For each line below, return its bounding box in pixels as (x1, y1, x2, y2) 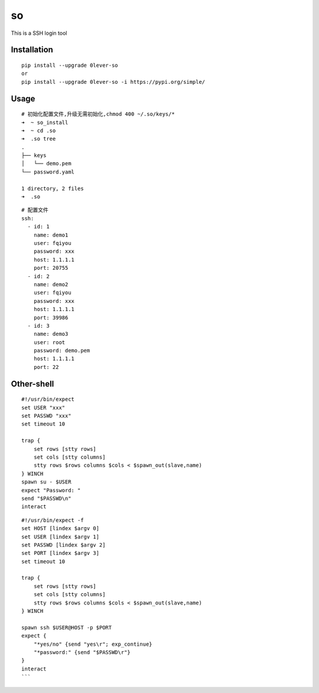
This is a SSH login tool (11, 30, 67, 37)
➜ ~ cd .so (21, 127, 56, 134)
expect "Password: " (21, 487, 81, 493)
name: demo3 (33, 331, 69, 338)
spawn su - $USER (21, 479, 71, 485)
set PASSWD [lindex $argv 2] (21, 541, 106, 548)
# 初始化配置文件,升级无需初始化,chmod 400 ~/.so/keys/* (21, 111, 175, 117)
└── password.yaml (21, 168, 75, 175)
